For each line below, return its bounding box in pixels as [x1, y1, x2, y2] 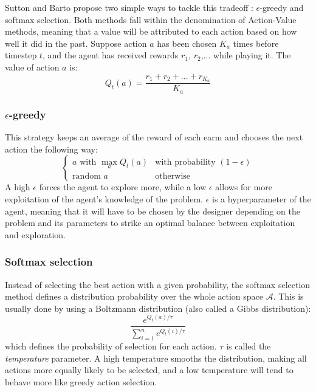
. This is [273, 290, 304, 303]
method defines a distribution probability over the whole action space [5, 290, 264, 303]
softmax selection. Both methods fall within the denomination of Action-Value [5, 13, 297, 26]
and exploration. [5, 228, 66, 241]
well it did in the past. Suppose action [5, 36, 147, 49]
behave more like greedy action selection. [5, 375, 157, 388]
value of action [5, 60, 60, 73]
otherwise [155, 171, 191, 181]
